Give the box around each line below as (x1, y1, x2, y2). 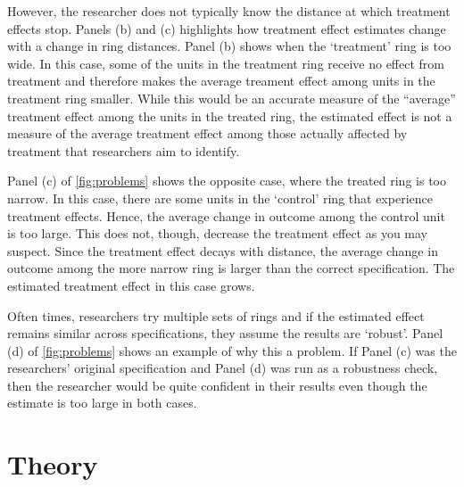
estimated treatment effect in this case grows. (7, 276, 255, 294)
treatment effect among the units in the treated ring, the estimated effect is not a (7, 106, 452, 125)
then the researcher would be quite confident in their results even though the (7, 376, 427, 394)
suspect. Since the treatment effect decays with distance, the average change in (7, 241, 438, 260)
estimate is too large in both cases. (7, 393, 197, 412)
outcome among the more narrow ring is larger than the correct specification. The (7, 259, 455, 277)
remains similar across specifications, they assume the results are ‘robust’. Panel (7, 324, 443, 343)
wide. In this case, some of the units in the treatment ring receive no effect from (7, 54, 444, 72)
